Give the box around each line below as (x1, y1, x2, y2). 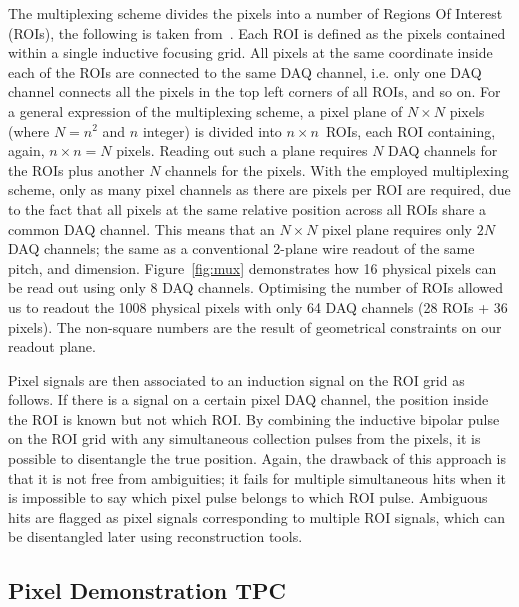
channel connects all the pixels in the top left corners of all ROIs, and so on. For (8, 81, 501, 102)
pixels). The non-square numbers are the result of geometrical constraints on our (8, 316, 502, 337)
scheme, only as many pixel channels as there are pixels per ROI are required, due (8, 179, 511, 200)
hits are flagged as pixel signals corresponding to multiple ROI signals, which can (8, 506, 506, 527)
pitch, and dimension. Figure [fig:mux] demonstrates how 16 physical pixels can (8, 257, 497, 278)
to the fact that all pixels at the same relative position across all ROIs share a (8, 198, 486, 219)
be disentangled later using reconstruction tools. (8, 526, 303, 547)
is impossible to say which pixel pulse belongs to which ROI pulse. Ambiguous (8, 487, 488, 508)
